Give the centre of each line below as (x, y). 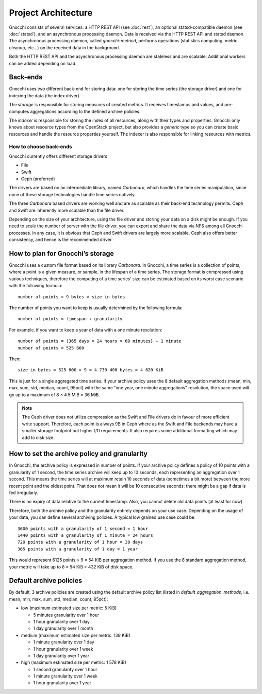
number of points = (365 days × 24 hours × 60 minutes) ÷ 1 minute (99, 341)
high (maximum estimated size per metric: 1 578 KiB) (74, 662)
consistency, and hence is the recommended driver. (61, 240)
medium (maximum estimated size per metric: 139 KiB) (76, 635)
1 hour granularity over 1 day (61, 621)
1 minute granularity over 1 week (65, 676)
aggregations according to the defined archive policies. (85, 111)
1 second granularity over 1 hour (65, 669)
